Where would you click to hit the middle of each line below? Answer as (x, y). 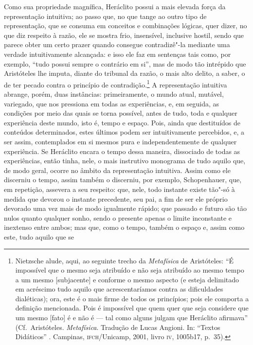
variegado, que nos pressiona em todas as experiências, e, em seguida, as (112, 103)
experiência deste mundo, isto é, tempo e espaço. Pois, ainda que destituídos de (122, 122)
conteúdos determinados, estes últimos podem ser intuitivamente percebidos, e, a (124, 132)
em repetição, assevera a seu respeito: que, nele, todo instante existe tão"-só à (119, 189)
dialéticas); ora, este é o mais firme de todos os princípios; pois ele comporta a (132, 298)
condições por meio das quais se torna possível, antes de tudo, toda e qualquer (121, 113)
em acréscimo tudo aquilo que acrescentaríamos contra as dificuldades (119, 289)
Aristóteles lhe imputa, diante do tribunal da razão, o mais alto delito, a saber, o (125, 73)
